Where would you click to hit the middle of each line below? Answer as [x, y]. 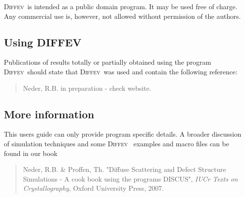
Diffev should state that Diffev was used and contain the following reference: [121, 71]
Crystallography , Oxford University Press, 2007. [93, 188]
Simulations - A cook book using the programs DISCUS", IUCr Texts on [130, 178]
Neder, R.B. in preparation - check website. [87, 88]
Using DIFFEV [43, 42]
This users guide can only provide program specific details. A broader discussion [123, 134]
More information [49, 114]
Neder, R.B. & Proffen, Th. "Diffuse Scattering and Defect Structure [124, 169]
